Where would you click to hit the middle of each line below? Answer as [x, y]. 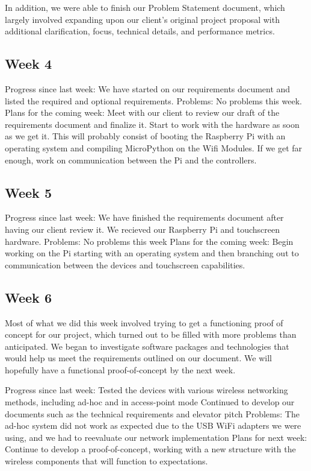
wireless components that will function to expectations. [106, 461]
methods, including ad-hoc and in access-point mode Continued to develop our [150, 402]
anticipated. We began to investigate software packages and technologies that [147, 346]
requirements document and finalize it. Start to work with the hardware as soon [152, 124]
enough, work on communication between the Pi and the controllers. [131, 160]
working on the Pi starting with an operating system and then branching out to [152, 253]
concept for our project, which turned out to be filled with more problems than [151, 334]
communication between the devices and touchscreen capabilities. [125, 264]
